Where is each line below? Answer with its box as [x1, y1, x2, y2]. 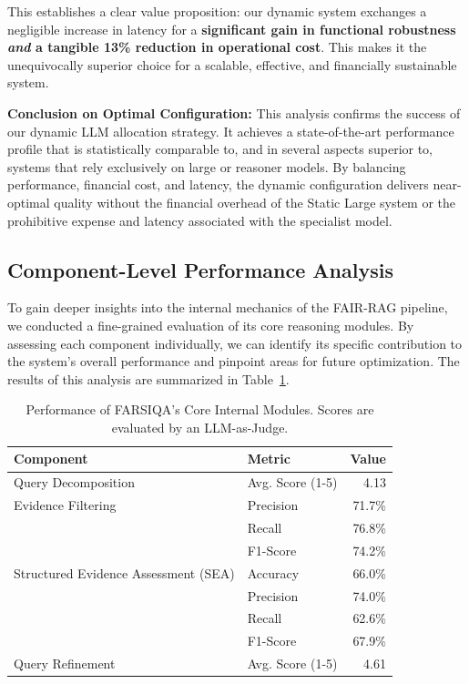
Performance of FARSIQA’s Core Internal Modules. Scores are [25, 400, 374, 419]
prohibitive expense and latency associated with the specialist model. [7, 210, 393, 230]
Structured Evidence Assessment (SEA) [14, 563, 235, 582]
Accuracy [247, 563, 300, 582]
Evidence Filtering [14, 495, 117, 515]
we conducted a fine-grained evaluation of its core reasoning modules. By [7, 315, 414, 334]
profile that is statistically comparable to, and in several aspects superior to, [7, 139, 433, 158]
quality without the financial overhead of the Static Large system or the [54, 192, 456, 211]
